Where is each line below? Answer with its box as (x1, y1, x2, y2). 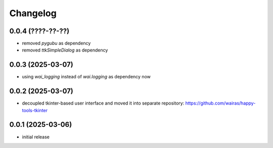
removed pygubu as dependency (22, 40, 91, 46)
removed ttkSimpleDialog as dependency (22, 47, 108, 53)
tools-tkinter (22, 107, 48, 113)
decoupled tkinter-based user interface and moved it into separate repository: (22, 100, 185, 106)
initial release (22, 134, 50, 140)
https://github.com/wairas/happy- (185, 100, 256, 106)
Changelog (9, 8, 57, 19)
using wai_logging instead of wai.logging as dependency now (22, 74, 151, 80)
